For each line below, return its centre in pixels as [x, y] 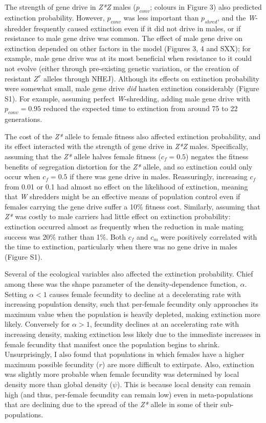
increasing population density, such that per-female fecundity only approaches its [131, 304]
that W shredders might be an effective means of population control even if [123, 196]
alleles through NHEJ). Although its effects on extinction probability [151, 78]
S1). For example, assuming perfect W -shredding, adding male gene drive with [128, 98]
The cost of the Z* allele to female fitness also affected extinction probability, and [133, 136]
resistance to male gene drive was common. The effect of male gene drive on [124, 38]
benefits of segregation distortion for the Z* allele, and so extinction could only [129, 166]
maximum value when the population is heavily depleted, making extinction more [132, 314]
